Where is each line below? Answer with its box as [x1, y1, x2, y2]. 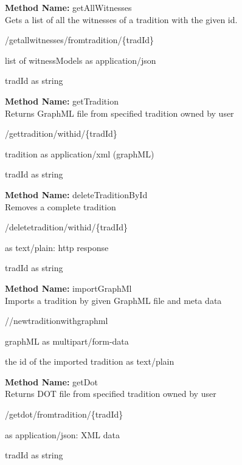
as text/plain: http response [5, 241, 109, 253]
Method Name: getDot [5, 375, 98, 388]
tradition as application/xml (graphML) [5, 147, 154, 160]
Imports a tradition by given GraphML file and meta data [5, 294, 222, 306]
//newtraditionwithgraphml [5, 314, 108, 327]
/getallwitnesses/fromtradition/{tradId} [5, 33, 154, 46]
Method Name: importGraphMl [5, 281, 132, 294]
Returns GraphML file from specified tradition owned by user [5, 106, 234, 119]
